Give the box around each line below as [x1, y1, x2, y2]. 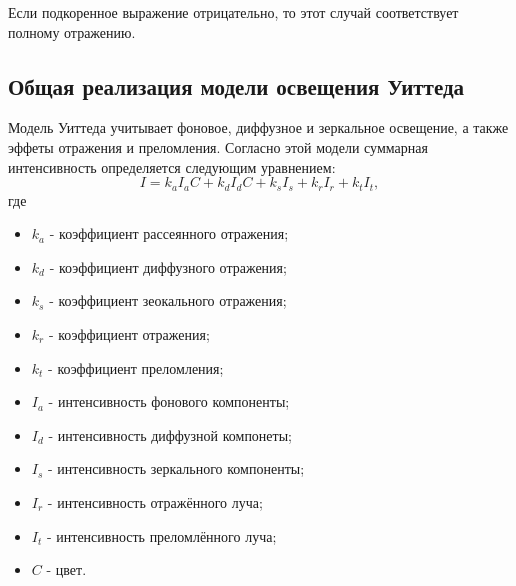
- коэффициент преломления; [48, 357, 224, 378]
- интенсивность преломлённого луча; [46, 525, 277, 546]
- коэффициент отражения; [48, 324, 210, 344]
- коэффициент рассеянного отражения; [49, 223, 289, 244]
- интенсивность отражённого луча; [47, 491, 263, 512]
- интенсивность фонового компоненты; [48, 391, 290, 412]
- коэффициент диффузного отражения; [49, 256, 287, 277]
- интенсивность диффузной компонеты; [48, 424, 292, 445]
